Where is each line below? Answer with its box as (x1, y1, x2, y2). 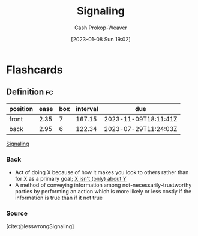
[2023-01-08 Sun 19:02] (71, 35, 131, 43)
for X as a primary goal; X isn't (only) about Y (14, 175, 127, 183)
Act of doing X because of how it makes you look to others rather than (14, 169, 189, 176)
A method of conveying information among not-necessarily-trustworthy (14, 181, 192, 189)
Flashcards (6, 63, 63, 76)
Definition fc (6, 87, 53, 97)
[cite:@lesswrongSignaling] (6, 223, 74, 230)
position (9, 104, 34, 113)
